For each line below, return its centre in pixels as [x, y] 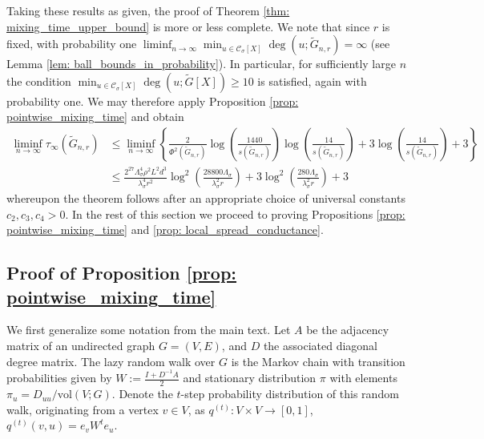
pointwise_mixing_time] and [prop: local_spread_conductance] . [165, 230]
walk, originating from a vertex [83, 409]
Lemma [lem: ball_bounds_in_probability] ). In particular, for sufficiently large [201, 64]
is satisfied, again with [312, 81]
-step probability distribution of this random [290, 394]
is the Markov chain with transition [318, 361]
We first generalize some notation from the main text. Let [149, 330]
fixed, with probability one [72, 44]
